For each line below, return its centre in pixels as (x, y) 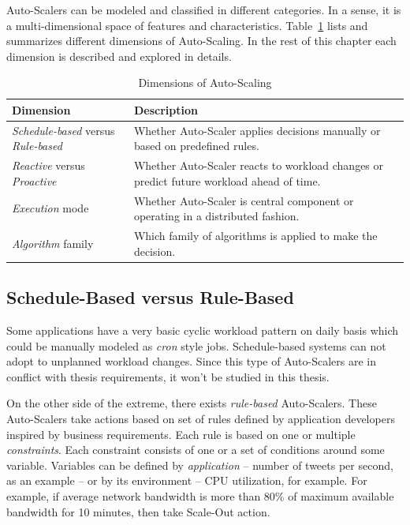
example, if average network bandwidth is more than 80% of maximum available (200, 495)
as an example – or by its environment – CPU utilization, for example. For (187, 480)
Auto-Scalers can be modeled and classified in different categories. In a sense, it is (204, 9)
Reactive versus (48, 165)
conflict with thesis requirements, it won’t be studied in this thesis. (168, 376)
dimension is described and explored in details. (119, 56)
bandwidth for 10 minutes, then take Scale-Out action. (138, 511)
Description (166, 109)
